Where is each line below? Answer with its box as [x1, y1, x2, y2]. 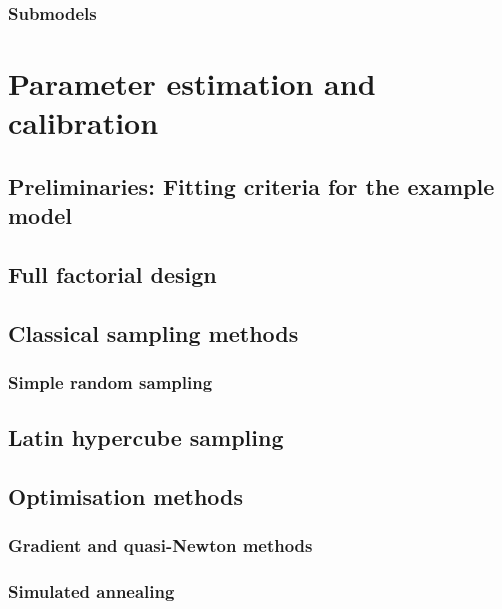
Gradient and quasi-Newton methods [8, 533, 313, 558]
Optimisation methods [8, 481, 244, 512]
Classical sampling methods [8, 317, 299, 348]
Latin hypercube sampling [8, 422, 284, 453]
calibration [8, 102, 159, 143]
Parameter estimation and [8, 63, 376, 104]
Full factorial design [8, 258, 217, 289]
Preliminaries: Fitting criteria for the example [8, 170, 495, 201]
